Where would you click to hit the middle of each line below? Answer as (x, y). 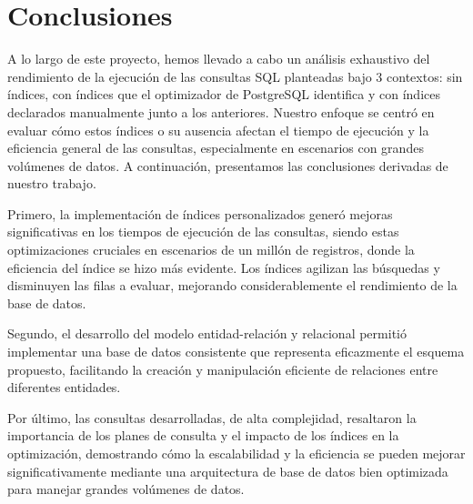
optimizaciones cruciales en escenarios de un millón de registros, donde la (211, 250)
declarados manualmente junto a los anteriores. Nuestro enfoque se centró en (221, 111)
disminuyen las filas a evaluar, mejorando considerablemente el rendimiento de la (232, 285)
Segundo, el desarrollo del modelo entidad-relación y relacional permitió (207, 333)
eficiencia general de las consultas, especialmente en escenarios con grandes (216, 148)
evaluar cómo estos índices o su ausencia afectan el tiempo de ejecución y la (218, 130)
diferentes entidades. (64, 387)
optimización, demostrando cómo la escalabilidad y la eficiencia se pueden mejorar (236, 453)
